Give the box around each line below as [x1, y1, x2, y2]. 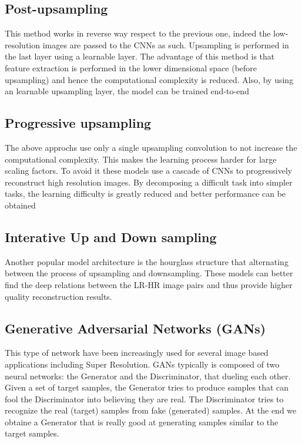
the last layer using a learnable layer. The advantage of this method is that [5, 50, 275, 62]
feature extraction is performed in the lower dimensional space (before [5, 61, 257, 74]
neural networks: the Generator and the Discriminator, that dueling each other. [5, 369, 291, 382]
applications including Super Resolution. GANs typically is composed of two [5, 358, 280, 370]
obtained [5, 199, 36, 211]
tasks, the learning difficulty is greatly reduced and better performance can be [5, 187, 286, 200]
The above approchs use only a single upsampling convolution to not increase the [5, 141, 297, 153]
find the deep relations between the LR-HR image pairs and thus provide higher [5, 278, 293, 290]
